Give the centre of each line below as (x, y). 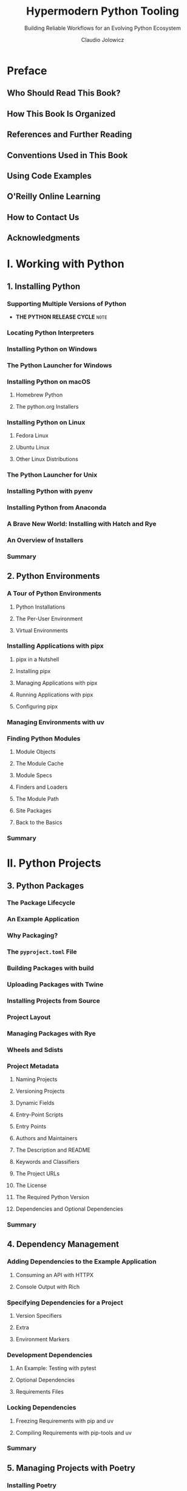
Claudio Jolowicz (103, 40)
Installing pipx (33, 671)
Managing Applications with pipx (56, 683)
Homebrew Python (39, 395)
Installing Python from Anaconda (57, 508)
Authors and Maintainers (46, 1138)
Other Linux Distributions (47, 459)
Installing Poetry (32, 1485)
